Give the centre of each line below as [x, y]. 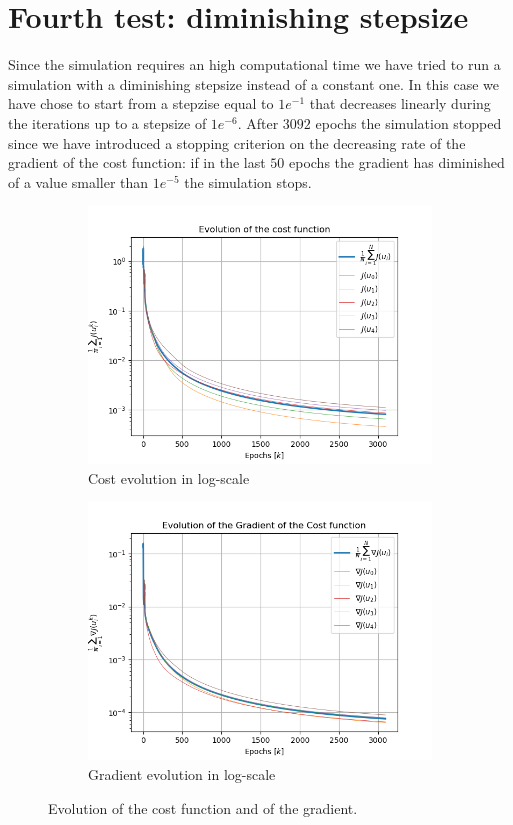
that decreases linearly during [400, 103]
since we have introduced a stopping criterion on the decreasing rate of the [237, 142]
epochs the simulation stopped [408, 122]
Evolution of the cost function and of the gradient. [203, 807]
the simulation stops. [248, 181]
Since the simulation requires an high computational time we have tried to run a [254, 64]
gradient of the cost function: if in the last [137, 162]
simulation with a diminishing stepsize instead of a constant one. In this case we [253, 83]
